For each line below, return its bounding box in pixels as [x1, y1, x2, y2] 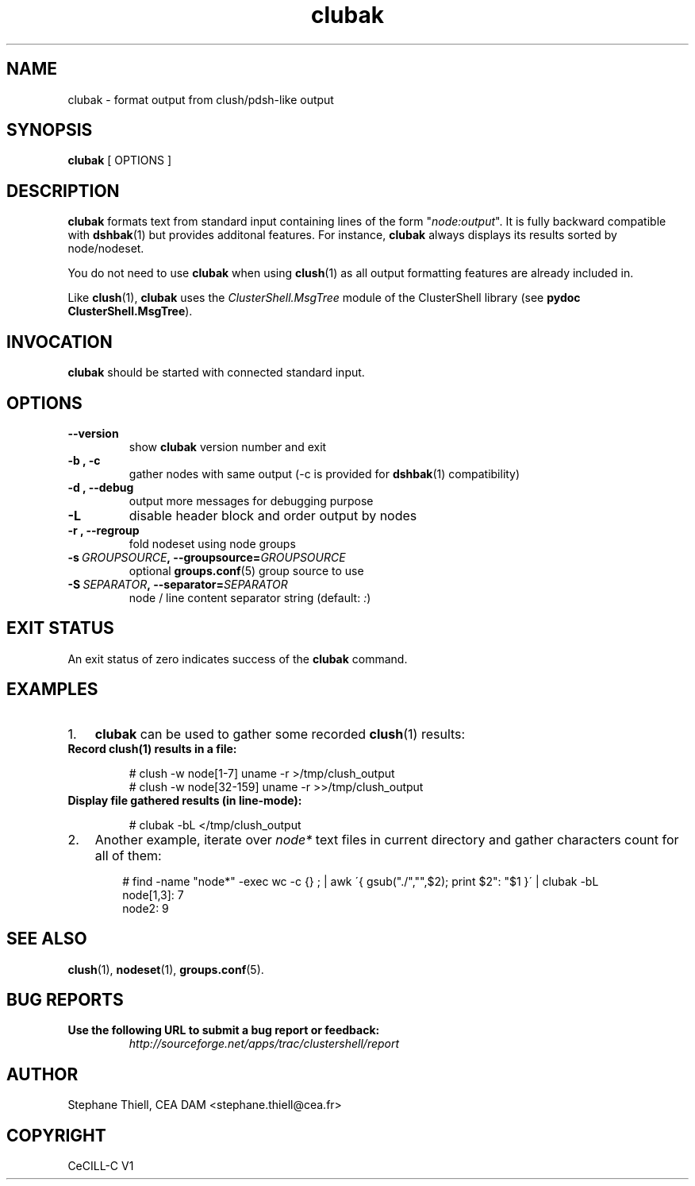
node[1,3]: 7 [122, 887, 184, 902]
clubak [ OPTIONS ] [67, 153, 172, 168]
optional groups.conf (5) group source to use [129, 563, 364, 578]
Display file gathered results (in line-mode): [67, 793, 302, 807]
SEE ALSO [6, 929, 87, 949]
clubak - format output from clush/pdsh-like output [67, 92, 334, 106]
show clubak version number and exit [129, 439, 327, 454]
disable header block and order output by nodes [129, 507, 417, 523]
